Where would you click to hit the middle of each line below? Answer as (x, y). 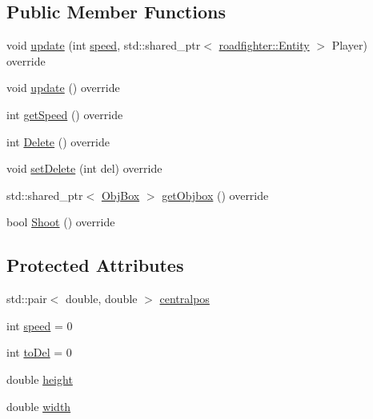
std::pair (27, 299)
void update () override (63, 88)
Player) (349, 45)
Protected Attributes (95, 265)
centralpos (184, 299)
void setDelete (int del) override (84, 168)
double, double (102, 299)
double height (40, 379)
